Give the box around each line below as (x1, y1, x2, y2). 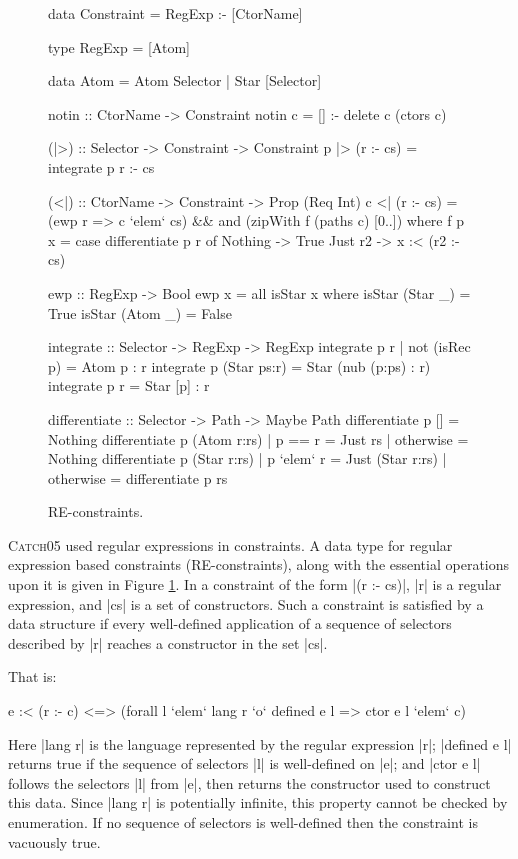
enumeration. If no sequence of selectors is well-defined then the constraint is (8, 812, 478, 832)
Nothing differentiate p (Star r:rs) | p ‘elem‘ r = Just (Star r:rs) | (48, 448, 447, 469)
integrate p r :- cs (48, 156, 155, 177)
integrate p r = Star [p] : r (48, 375, 210, 396)
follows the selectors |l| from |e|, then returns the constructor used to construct (8, 772, 491, 793)
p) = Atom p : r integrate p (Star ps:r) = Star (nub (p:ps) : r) (48, 355, 431, 376)
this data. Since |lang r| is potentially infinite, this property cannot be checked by (8, 792, 508, 813)
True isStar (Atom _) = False (48, 302, 232, 323)
